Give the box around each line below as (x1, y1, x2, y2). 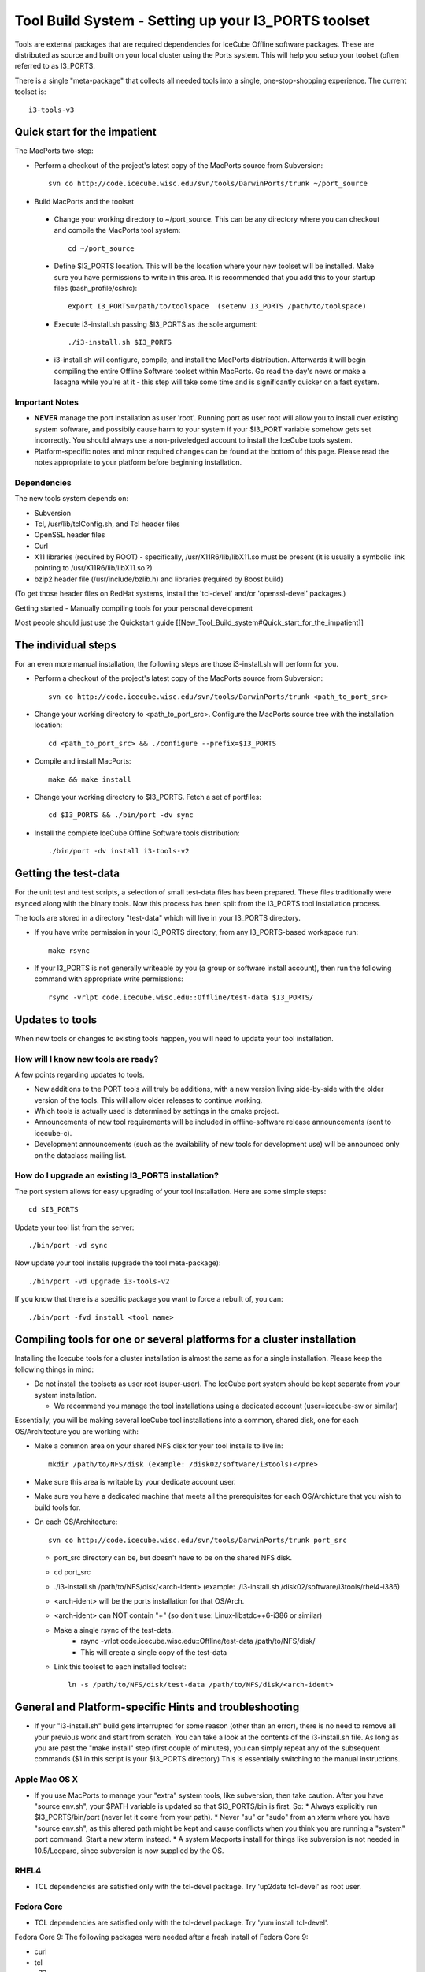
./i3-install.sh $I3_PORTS (68, 338, 172, 347)
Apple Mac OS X (14, 1774, 79, 1785)
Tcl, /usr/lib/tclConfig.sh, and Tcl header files (34, 519, 180, 528)
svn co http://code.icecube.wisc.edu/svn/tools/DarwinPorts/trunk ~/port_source (48, 179, 368, 189)
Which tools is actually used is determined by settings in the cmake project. (34, 1107, 279, 1116)
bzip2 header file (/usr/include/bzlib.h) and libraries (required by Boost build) (34, 574, 283, 584)
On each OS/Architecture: (34, 1517, 118, 1526)
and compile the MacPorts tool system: (54, 226, 181, 235)
